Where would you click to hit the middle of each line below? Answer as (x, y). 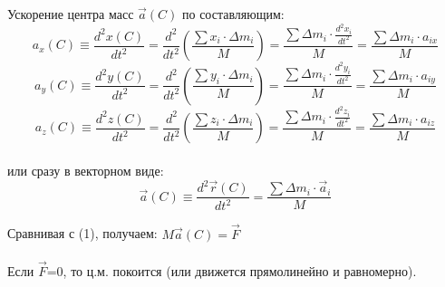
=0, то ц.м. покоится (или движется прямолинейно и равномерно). (232, 271)
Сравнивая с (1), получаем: (82, 233)
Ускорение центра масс (71, 14)
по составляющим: (233, 14)
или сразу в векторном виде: (86, 170)
